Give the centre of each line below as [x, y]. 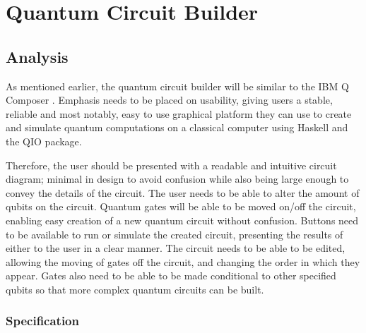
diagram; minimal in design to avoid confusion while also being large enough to [177, 179]
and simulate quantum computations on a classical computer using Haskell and [177, 127]
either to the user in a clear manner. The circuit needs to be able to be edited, [176, 248]
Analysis [37, 56]
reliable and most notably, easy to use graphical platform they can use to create [179, 113]
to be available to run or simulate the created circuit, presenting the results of [175, 234]
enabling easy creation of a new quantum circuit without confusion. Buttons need [182, 220]
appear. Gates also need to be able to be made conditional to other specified [171, 276]
